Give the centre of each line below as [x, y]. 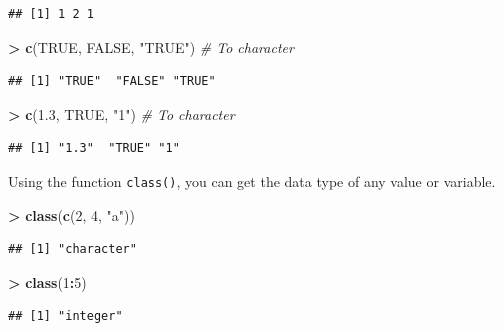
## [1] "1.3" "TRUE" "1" [94, 148]
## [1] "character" [72, 249]
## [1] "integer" [65, 316]
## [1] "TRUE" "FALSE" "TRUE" [112, 81]
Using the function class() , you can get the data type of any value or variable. [252, 180]
